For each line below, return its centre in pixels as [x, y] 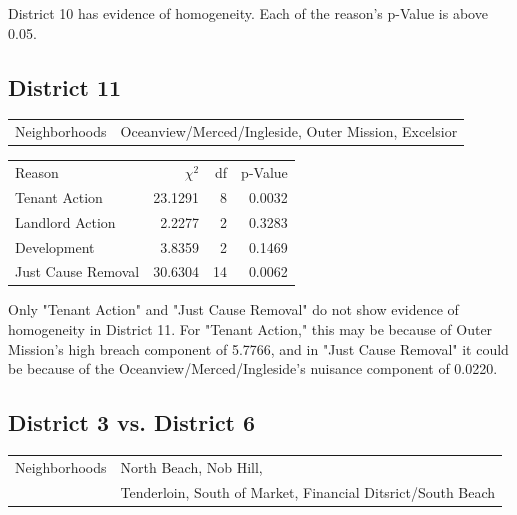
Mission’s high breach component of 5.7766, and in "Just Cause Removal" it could [258, 348]
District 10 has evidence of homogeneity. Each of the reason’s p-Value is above [248, 13]
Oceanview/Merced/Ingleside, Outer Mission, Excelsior [289, 131]
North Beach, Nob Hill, [191, 466]
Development [55, 246]
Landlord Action [65, 221]
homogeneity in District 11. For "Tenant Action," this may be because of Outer [250, 329]
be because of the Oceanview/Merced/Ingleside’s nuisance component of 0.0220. [253, 368]
